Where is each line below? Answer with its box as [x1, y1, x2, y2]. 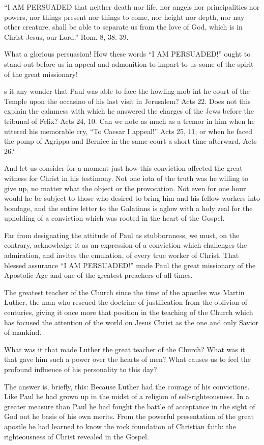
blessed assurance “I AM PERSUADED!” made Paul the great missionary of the [4, 259, 256, 270]
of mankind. [4, 327, 42, 337]
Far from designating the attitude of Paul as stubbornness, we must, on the [4, 229, 240, 240]
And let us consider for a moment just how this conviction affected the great [4, 163, 243, 173]
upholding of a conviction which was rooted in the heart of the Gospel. [4, 213, 225, 223]
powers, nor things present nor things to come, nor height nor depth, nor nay [4, 11, 245, 22]
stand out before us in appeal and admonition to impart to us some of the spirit [4, 58, 254, 69]
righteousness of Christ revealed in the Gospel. [4, 431, 149, 441]
